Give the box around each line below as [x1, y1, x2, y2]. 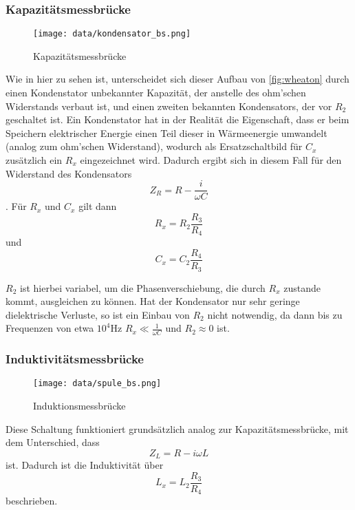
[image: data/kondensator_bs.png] [33, 29, 191, 39]
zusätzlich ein [6, 153, 63, 167]
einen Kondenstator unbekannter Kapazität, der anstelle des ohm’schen [6, 85, 306, 100]
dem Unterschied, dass [6, 435, 100, 449]
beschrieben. [6, 493, 58, 508]
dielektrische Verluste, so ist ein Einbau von [6, 307, 190, 321]
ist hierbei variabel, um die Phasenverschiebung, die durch [19, 280, 266, 295]
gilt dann [78, 199, 117, 213]
